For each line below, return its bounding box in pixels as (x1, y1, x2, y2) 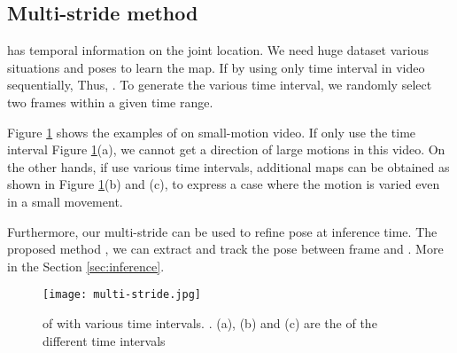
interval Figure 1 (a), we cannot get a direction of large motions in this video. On (7, 140, 445, 159)
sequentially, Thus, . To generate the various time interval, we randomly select (7, 75, 432, 94)
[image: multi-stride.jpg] (43, 288, 201, 302)
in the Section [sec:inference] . (7, 256, 165, 275)
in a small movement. (7, 192, 123, 210)
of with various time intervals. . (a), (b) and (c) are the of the (43, 313, 377, 332)
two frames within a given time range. (7, 92, 213, 111)
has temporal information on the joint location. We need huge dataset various (7, 41, 429, 59)
